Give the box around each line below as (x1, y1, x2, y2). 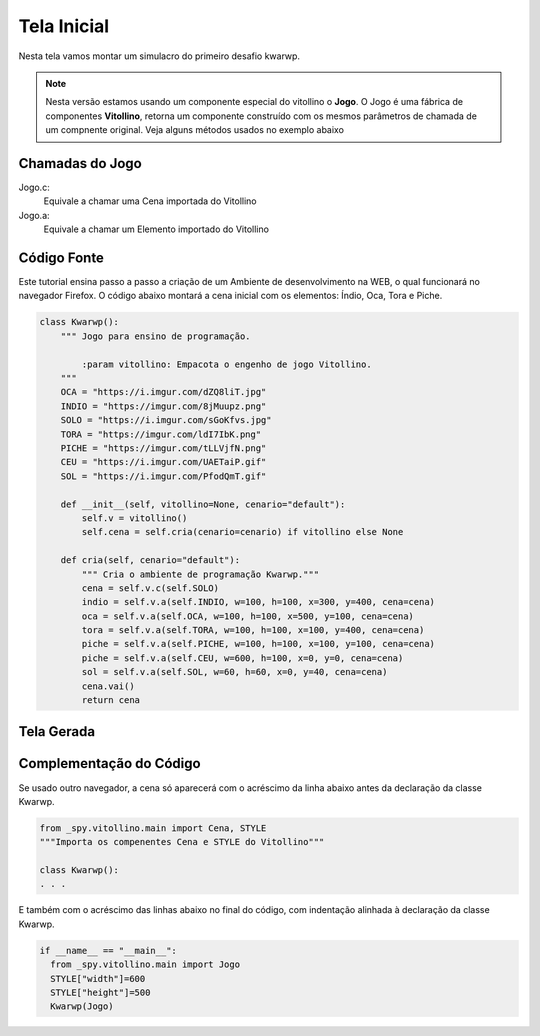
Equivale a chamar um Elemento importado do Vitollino (43, 223, 270, 235)
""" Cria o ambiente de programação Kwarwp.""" (81, 568, 320, 580)
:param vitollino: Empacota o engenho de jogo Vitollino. (81, 358, 372, 370)
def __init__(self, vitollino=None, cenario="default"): (60, 498, 346, 510)
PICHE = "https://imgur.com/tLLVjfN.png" (60, 442, 267, 454)
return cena (81, 695, 140, 706)
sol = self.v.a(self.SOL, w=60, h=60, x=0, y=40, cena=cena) (81, 666, 388, 678)
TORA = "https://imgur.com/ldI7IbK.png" (60, 428, 262, 440)
